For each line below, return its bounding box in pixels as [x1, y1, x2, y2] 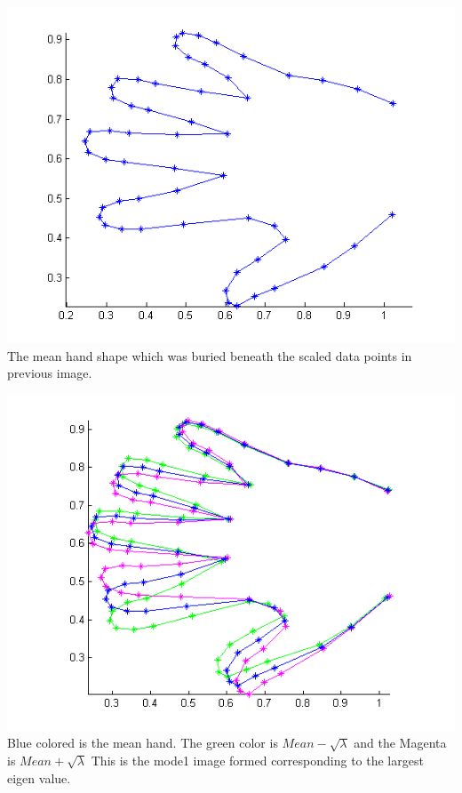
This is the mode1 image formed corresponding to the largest [91, 750, 424, 769]
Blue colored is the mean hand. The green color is [7, 733, 278, 752]
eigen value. [7, 768, 71, 787]
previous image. [7, 364, 92, 382]
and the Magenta [354, 733, 447, 752]
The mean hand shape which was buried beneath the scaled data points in [7, 346, 412, 364]
